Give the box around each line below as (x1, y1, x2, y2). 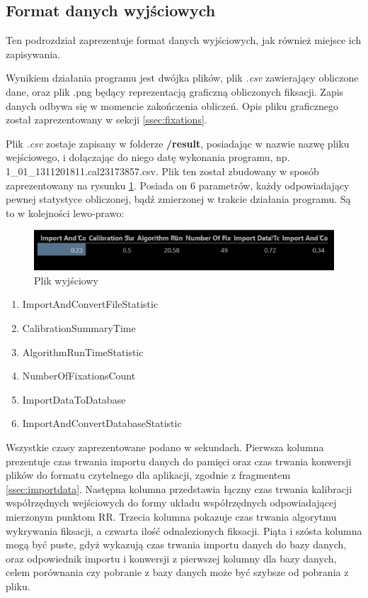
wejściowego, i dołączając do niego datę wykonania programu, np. (6, 150, 290, 165)
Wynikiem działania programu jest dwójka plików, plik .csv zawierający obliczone (6, 70, 359, 85)
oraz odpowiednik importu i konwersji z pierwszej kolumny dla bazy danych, (6, 550, 337, 565)
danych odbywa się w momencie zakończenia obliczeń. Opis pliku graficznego (6, 98, 338, 113)
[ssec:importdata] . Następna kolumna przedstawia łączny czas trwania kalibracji (6, 481, 352, 496)
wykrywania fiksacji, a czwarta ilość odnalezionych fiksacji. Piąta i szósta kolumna (6, 523, 362, 538)
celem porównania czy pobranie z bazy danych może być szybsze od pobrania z (6, 565, 349, 580)
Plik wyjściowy (34, 272, 98, 287)
